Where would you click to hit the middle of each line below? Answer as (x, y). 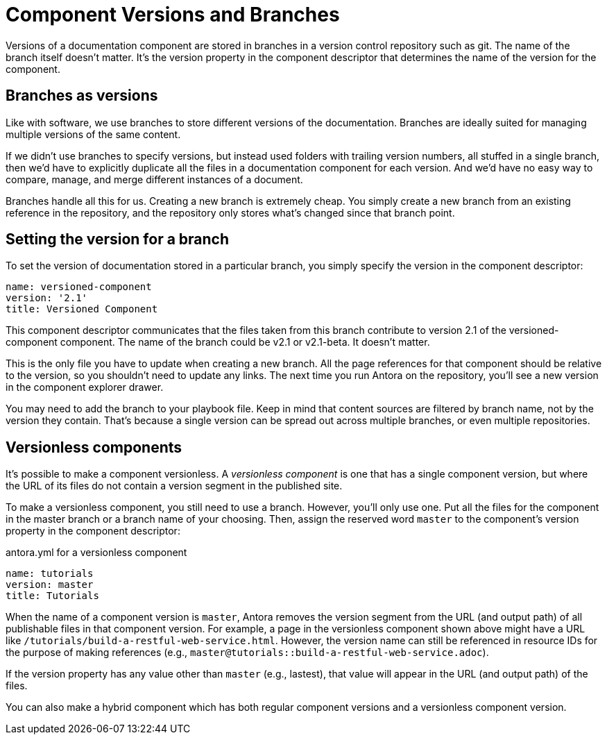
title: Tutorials (52, 596)
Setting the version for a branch (118, 239)
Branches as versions (82, 96)
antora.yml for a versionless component (96, 553)
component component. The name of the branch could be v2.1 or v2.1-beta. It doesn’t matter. (218, 342)
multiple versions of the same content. (93, 134)
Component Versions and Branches (173, 15)
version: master (50, 585)
